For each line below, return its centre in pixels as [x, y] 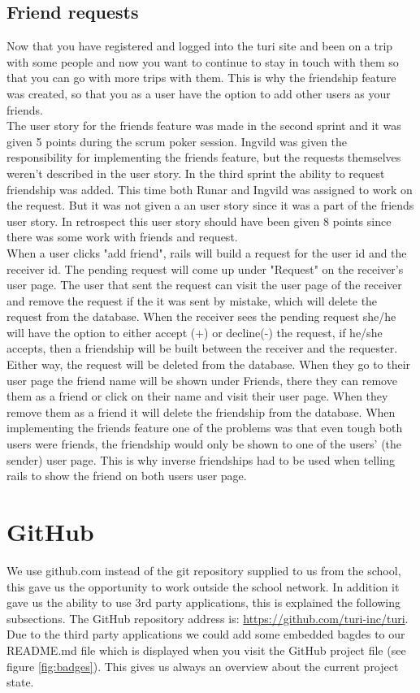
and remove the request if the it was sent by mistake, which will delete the [192, 300]
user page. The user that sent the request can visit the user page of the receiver [204, 285]
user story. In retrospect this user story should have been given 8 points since [199, 221]
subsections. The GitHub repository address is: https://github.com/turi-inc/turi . [208, 618]
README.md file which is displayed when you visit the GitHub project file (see [206, 650]
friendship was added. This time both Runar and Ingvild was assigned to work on [210, 189]
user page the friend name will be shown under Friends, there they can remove [202, 380]
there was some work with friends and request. [122, 237]
